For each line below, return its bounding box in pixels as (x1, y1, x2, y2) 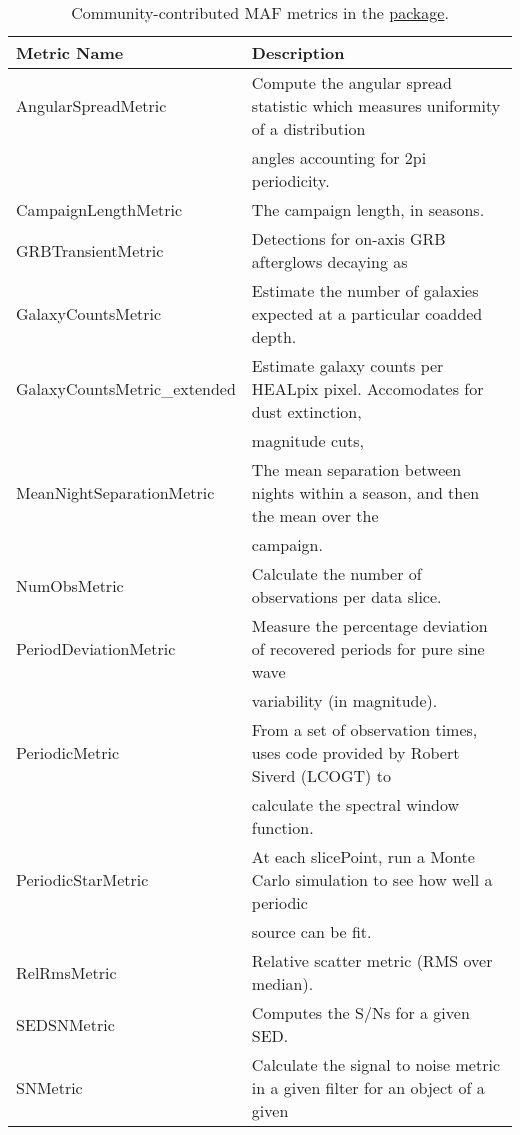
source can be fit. (251, 920, 372, 943)
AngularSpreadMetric (16, 94, 167, 117)
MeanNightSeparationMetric (16, 481, 215, 504)
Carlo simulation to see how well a (251, 868, 493, 891)
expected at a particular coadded (251, 302, 483, 325)
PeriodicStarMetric (16, 868, 149, 891)
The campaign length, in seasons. (251, 198, 485, 221)
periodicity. (251, 169, 330, 192)
